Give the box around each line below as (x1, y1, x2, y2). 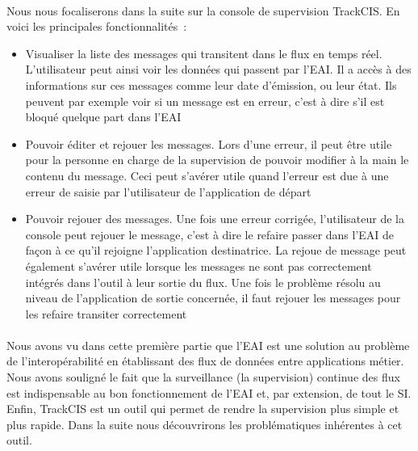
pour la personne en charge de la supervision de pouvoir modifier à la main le (25, 151, 409, 168)
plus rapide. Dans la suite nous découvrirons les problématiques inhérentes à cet (6, 415, 403, 432)
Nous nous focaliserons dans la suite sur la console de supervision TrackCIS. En (6, 2, 400, 19)
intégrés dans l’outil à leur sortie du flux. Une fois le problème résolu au (25, 273, 381, 290)
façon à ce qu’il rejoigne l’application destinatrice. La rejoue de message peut (25, 242, 407, 259)
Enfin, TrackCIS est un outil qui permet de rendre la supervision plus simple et (6, 400, 399, 417)
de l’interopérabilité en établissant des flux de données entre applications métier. (6, 352, 404, 369)
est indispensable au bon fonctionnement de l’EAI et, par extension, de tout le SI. (6, 384, 412, 401)
